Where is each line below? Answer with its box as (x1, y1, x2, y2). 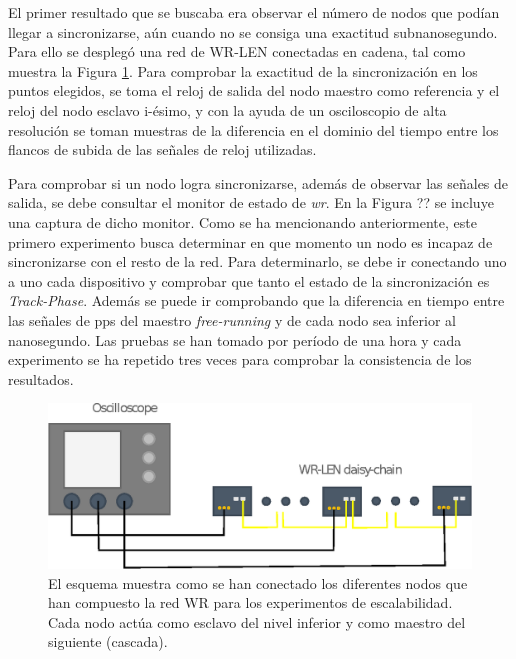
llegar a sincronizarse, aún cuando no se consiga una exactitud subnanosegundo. (8, 21, 498, 42)
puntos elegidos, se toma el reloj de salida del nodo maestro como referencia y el (8, 80, 500, 101)
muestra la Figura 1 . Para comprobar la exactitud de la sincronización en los (8, 60, 478, 81)
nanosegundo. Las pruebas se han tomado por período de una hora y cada (8, 329, 462, 350)
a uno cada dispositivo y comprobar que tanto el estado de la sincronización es (8, 270, 490, 291)
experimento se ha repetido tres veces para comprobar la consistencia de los (8, 349, 472, 370)
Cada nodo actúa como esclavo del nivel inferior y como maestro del (48, 611, 466, 632)
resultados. (8, 368, 74, 389)
